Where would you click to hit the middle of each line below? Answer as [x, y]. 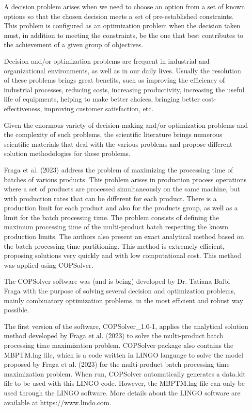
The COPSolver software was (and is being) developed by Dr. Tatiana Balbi [117, 281]
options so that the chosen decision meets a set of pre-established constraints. [119, 16]
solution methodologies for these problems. [67, 153]
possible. [16, 310]
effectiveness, [23, 108]
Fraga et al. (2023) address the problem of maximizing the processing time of [118, 169]
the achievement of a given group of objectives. [74, 44]
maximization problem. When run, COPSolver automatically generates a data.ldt [125, 373]
